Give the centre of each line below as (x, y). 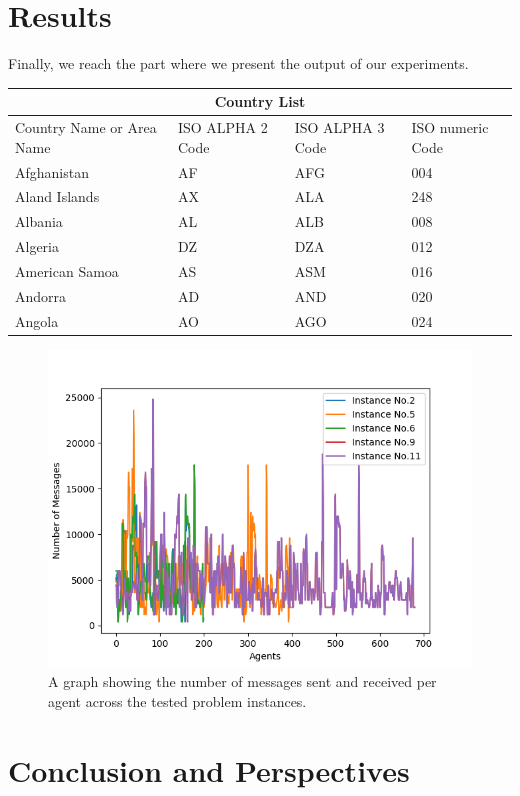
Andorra (41, 295)
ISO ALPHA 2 (222, 127)
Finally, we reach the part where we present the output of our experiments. (238, 63)
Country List (260, 101)
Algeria (37, 246)
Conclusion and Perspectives (209, 769)
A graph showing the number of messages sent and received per (242, 681)
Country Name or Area (86, 127)
